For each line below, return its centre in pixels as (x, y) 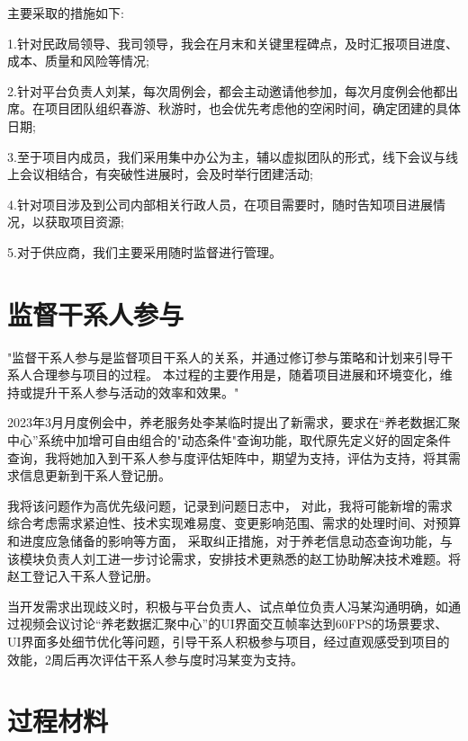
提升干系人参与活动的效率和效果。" (135, 392)
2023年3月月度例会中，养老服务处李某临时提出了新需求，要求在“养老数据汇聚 (234, 422)
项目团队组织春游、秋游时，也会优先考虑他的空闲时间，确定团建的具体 (252, 108)
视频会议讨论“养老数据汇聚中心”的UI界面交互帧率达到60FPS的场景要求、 (234, 624)
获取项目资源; (84, 222)
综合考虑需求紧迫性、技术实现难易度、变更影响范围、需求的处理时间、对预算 (234, 523)
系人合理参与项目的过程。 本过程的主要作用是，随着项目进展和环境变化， (224, 375)
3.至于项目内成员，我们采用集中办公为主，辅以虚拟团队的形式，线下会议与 (226, 156)
